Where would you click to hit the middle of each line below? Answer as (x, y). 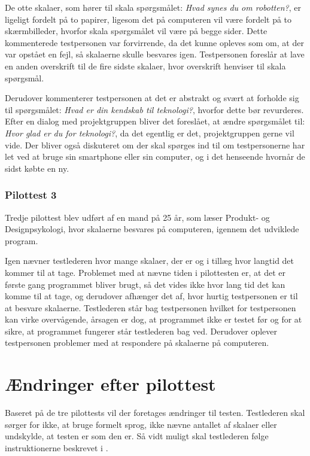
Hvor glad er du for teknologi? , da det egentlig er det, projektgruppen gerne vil (150, 133)
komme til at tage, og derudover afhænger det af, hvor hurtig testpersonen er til (151, 296)
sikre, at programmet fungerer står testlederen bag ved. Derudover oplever (141, 331)
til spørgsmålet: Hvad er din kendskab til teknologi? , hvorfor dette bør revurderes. (154, 109)
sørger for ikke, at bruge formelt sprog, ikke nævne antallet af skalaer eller (141, 424)
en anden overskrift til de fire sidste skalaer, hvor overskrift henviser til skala (145, 66)
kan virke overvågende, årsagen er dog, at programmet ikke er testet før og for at (154, 319)
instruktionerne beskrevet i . (57, 447)
